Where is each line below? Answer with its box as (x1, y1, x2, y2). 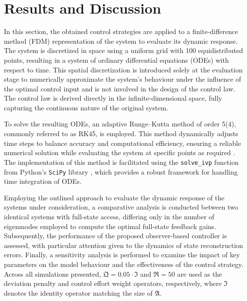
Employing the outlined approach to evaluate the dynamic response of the (4, 192, 225, 202)
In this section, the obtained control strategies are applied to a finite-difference (4, 26, 238, 36)
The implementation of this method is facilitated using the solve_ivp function (4, 157, 239, 167)
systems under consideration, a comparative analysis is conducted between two (4, 202, 238, 212)
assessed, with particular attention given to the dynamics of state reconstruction (4, 240, 243, 250)
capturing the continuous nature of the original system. (4, 102, 168, 112)
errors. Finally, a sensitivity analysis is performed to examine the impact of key (4, 249, 240, 260)
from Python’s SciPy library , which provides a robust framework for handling (4, 166, 238, 177)
